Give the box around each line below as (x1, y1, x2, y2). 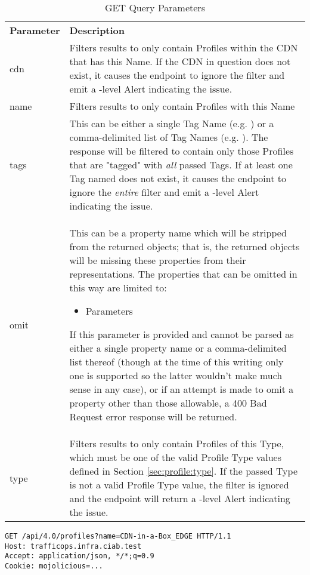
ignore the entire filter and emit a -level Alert (69, 185, 259, 199)
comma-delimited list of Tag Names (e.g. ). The (69, 130, 268, 144)
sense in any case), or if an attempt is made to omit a (69, 382, 294, 396)
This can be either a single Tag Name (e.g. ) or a (69, 116, 274, 130)
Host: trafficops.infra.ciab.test (5, 542, 142, 551)
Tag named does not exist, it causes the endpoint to (69, 171, 286, 185)
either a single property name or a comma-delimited (69, 341, 287, 355)
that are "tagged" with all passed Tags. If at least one (69, 158, 293, 171)
